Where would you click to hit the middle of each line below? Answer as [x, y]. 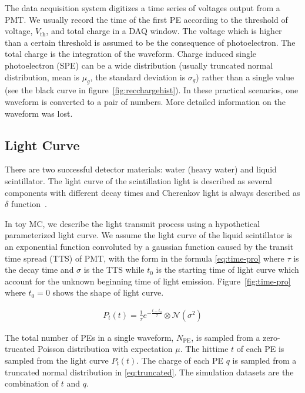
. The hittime [204, 349]
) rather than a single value [245, 77]
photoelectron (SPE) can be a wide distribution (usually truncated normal [139, 65]
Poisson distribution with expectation [105, 349]
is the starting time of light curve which [227, 270]
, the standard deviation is [138, 77]
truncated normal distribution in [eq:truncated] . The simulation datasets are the [149, 372]
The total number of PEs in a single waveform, [89, 337]
